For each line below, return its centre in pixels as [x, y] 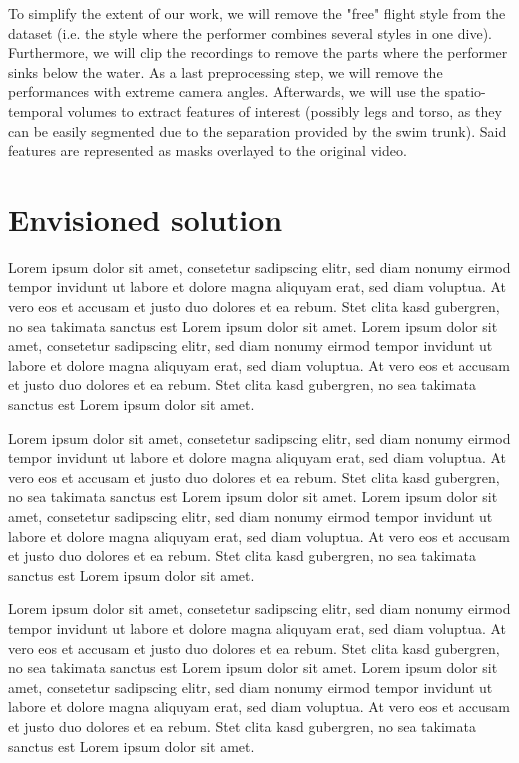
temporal [35, 110]
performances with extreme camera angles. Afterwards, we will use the [224, 91]
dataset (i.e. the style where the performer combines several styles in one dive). [250, 32]
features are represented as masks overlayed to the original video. [207, 150]
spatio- [465, 91]
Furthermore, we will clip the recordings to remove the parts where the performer [258, 52]
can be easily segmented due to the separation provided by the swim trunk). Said [257, 130]
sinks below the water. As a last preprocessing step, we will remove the [225, 71]
